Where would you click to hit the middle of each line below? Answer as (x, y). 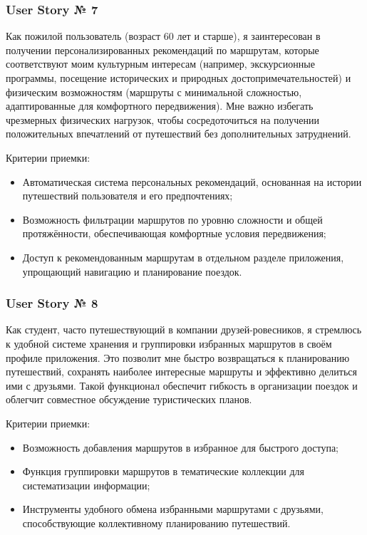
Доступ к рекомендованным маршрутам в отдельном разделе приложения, (183, 257)
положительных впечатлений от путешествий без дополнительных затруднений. (179, 134)
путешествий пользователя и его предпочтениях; (128, 196)
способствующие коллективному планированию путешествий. (156, 523)
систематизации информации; (86, 485)
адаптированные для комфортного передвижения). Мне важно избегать (160, 106)
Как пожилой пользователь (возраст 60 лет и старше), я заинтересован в (163, 36)
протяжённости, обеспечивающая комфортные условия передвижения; (174, 233)
